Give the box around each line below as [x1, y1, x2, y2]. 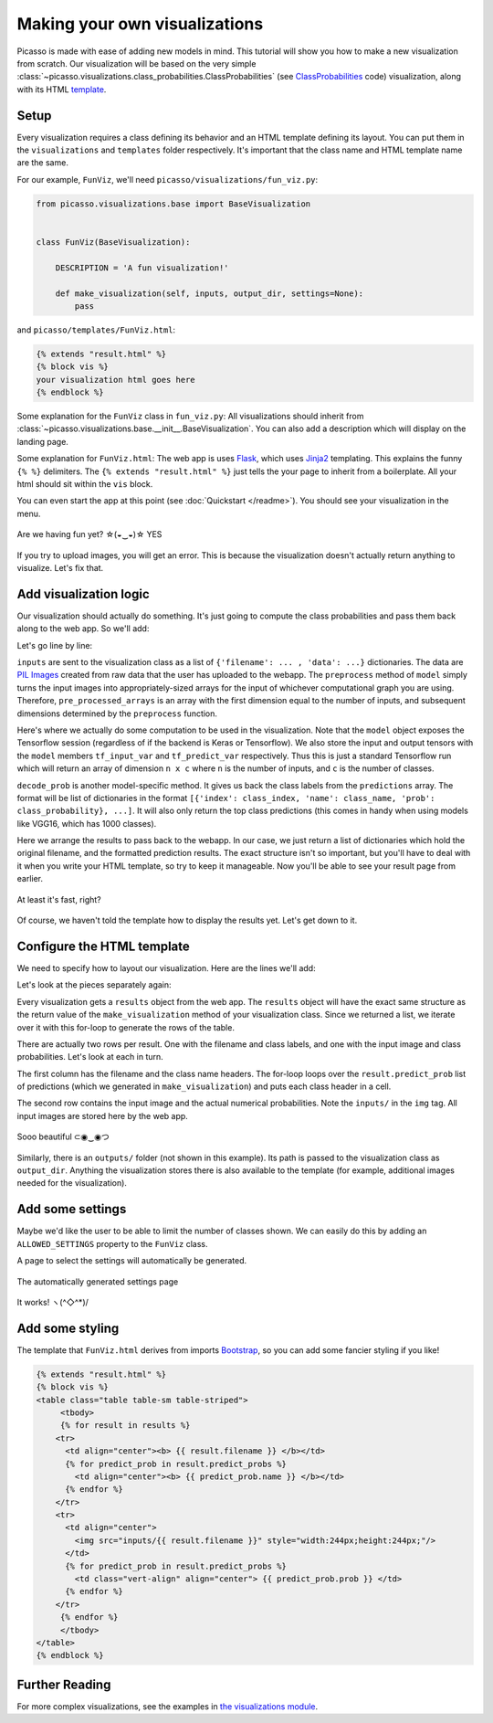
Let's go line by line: [16, 640, 93, 650]
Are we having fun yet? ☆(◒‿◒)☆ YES [16, 529, 163, 540]
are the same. [16, 157, 68, 168]
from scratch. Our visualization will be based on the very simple [16, 58, 257, 69]
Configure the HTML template [16, 938, 191, 954]
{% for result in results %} [59, 1421, 191, 1431]
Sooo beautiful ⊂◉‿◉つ [16, 1131, 110, 1142]
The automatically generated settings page [16, 1275, 179, 1287]
